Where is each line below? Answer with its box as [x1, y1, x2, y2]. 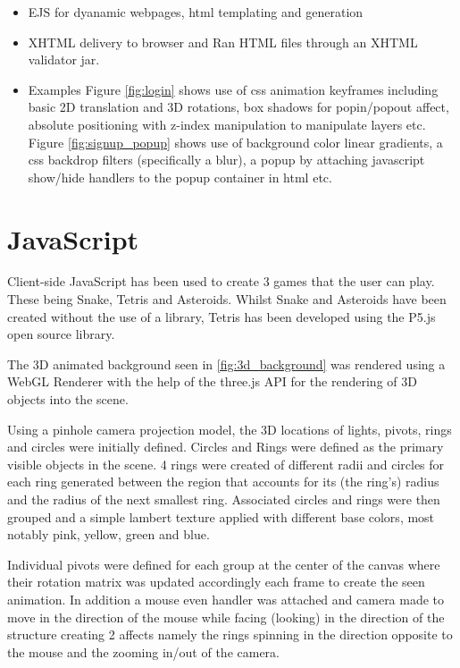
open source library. [7, 325, 115, 343]
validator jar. [28, 50, 100, 69]
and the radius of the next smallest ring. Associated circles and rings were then [7, 490, 440, 508]
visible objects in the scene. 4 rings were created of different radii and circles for [7, 454, 445, 473]
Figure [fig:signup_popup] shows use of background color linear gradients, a [28, 132, 443, 151]
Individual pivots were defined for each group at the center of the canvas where [7, 554, 440, 573]
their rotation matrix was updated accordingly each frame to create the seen [7, 572, 425, 591]
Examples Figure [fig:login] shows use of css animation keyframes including [28, 80, 439, 98]
